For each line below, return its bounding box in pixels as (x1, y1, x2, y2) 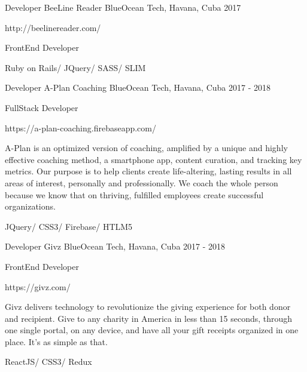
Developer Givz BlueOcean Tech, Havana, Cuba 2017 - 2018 (5, 240, 226, 253)
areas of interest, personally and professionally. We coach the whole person (5, 176, 278, 189)
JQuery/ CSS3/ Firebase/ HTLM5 (5, 220, 133, 232)
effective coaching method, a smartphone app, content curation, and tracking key (5, 153, 302, 165)
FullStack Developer (5, 101, 78, 113)
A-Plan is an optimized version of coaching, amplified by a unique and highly (5, 142, 288, 154)
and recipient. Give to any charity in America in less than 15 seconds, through (5, 312, 293, 324)
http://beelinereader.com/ (5, 21, 101, 33)
